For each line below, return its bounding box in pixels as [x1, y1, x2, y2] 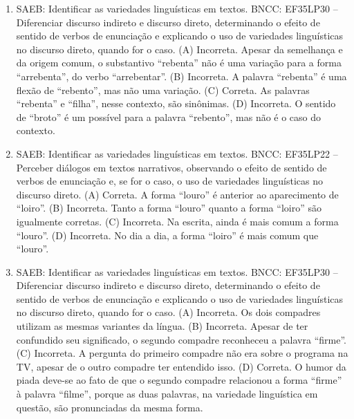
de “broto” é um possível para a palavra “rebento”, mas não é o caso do [16, 109, 322, 124]
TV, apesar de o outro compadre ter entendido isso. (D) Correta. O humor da [16, 359, 346, 373]
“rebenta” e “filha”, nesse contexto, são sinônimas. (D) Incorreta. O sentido [16, 96, 336, 111]
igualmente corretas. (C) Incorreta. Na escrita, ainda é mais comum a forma [16, 214, 339, 228]
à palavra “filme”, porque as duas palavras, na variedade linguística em [16, 387, 318, 401]
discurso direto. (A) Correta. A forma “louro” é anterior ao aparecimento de [16, 187, 339, 201]
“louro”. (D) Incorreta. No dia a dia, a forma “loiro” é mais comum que [16, 227, 319, 242]
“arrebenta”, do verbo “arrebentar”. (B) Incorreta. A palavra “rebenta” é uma [16, 68, 347, 83]
